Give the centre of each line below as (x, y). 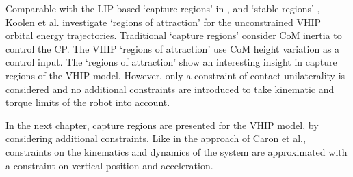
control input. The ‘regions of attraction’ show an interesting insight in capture (171, 62)
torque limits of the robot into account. (88, 102)
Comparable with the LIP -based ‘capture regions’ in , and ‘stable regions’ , (163, 8)
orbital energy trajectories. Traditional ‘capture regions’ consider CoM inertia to (174, 35)
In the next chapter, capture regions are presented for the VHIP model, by (162, 125)
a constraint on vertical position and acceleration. (109, 165)
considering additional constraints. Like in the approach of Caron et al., (156, 138)
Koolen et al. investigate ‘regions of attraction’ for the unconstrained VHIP (164, 22)
